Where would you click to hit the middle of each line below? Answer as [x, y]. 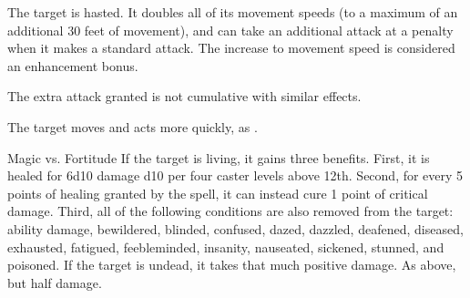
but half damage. [55, 282]
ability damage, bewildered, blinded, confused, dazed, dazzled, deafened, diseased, [235, 228]
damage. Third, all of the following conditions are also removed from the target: [230, 211]
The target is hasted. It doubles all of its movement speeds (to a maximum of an [233, 12]
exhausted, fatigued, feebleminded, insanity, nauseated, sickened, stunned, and [226, 247]
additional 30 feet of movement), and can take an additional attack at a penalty [230, 30]
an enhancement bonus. [73, 65]
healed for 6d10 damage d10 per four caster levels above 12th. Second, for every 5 [235, 175]
